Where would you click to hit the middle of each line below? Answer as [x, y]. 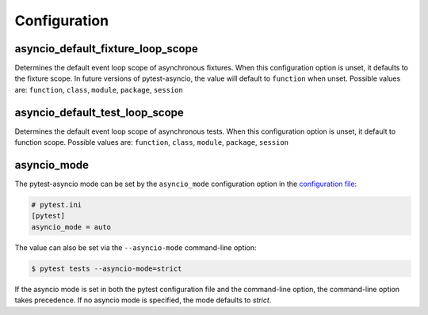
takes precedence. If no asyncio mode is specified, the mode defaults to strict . [143, 300]
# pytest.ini [57, 205]
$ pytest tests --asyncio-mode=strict [107, 268]
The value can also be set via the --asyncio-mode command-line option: [136, 247]
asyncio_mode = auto [71, 227]
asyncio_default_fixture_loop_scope [106, 49]
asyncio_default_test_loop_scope [99, 112]
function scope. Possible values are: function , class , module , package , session [152, 142]
